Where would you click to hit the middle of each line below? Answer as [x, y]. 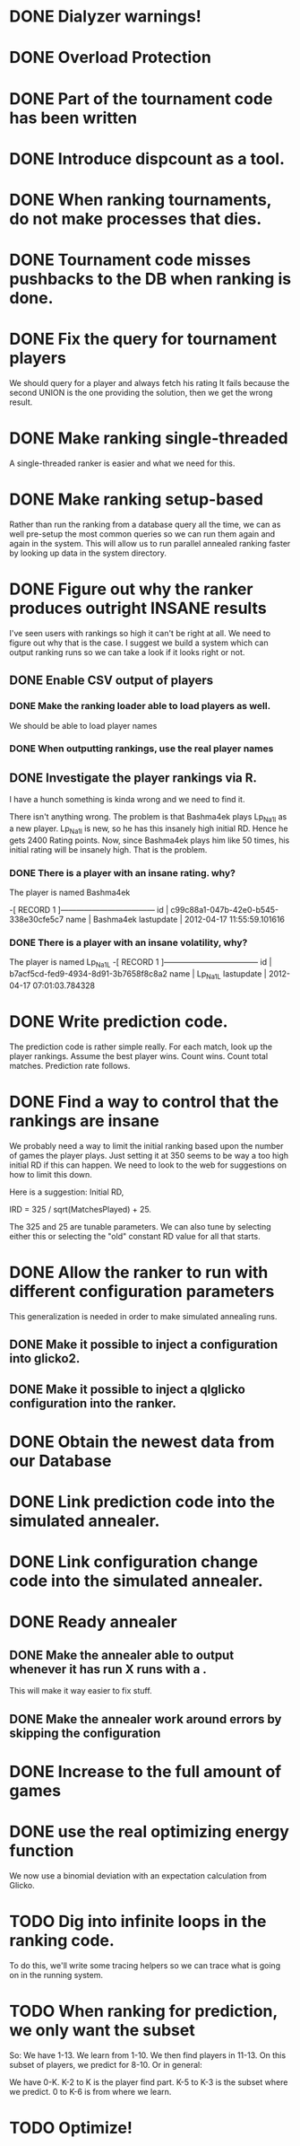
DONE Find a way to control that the [144, 1102]
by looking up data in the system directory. [88, 553]
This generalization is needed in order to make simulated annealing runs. [143, 1316]
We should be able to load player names [83, 725]
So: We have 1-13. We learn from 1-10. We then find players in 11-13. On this [148, 2055]
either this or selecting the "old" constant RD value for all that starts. [135, 1236]
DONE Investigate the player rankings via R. [133, 778]
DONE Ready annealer [93, 1622]
